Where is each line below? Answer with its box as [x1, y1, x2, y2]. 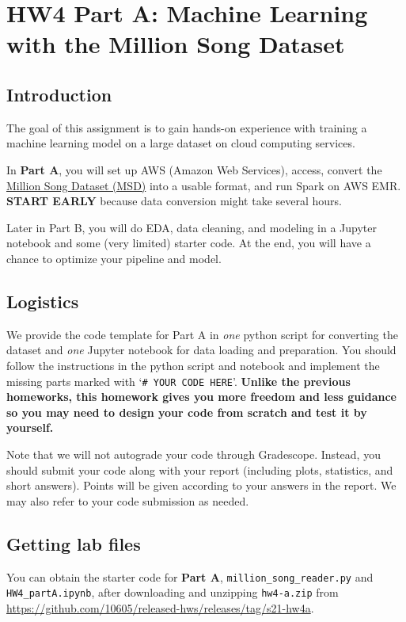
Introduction [6, 82, 112, 106]
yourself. [6, 419, 54, 436]
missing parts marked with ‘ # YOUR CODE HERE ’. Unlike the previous [6, 372, 351, 389]
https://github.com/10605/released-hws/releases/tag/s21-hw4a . [6, 599, 314, 616]
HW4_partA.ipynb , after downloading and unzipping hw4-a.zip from [6, 584, 339, 601]
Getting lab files [6, 531, 141, 555]
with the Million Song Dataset [6, 28, 345, 60]
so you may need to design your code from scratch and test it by [6, 403, 367, 420]
